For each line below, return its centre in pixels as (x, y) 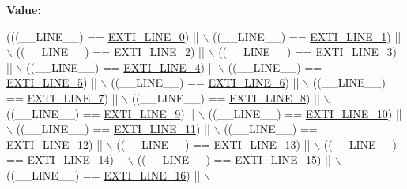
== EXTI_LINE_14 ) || (65, 159)
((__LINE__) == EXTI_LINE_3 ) (307, 52)
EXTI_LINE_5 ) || (52, 82)
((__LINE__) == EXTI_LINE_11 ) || (113, 129)
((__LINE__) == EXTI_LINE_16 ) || (104, 174)
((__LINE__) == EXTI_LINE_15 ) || (234, 159)
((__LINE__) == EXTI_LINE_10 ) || (305, 113)
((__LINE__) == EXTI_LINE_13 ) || (213, 144)
